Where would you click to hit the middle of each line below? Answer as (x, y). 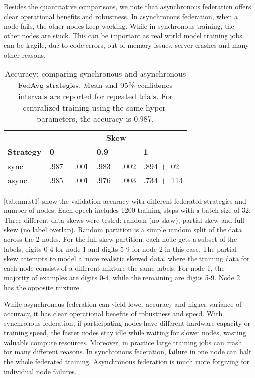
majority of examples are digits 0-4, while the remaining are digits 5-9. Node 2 (122, 277)
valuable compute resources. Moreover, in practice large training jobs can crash (123, 342)
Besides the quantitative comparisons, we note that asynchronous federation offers (127, 6)
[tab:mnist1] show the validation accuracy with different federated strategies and (125, 200)
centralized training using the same (83, 107)
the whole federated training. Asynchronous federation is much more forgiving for (127, 362)
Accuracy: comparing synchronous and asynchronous (96, 73)
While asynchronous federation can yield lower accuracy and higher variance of (123, 304)
